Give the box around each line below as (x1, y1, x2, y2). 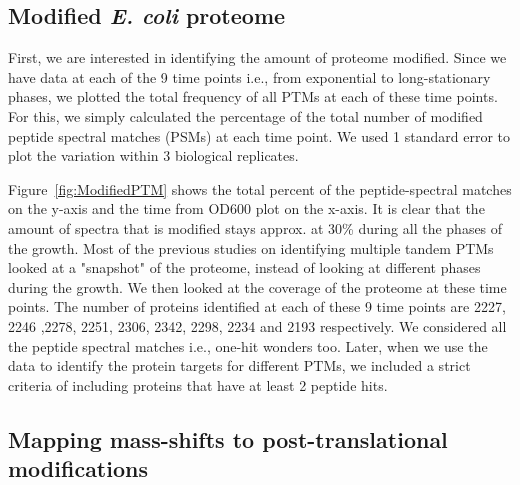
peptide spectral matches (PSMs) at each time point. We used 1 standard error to (8, 125, 511, 146)
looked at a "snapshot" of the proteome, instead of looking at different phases (8, 257, 481, 278)
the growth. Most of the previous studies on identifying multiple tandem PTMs (8, 237, 494, 258)
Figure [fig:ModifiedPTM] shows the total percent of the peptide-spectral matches (8, 178, 512, 199)
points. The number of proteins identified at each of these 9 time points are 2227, (8, 296, 506, 317)
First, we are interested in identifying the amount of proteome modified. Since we (8, 47, 507, 68)
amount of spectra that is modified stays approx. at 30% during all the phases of (8, 217, 503, 238)
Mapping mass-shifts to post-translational (8, 423, 448, 454)
